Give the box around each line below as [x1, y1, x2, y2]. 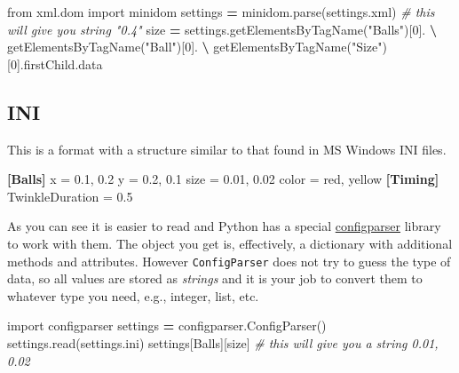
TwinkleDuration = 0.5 [7, 186, 133, 205]
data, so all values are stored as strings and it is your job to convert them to [7, 269, 423, 288]
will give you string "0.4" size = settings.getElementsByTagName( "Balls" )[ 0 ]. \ [7, 20, 437, 38]
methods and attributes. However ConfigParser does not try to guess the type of [7, 251, 451, 270]
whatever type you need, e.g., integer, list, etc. [7, 286, 259, 305]
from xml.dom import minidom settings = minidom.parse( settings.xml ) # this [7, 3, 435, 20]
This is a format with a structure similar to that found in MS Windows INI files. [7, 139, 447, 158]
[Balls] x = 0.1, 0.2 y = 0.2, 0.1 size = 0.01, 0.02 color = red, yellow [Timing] [7, 170, 439, 188]
